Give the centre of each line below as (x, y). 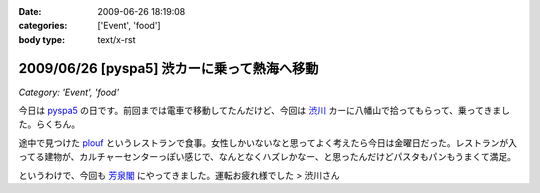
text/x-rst (116, 39)
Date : (30, 11)
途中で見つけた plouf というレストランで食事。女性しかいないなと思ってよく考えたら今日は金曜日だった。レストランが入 (268, 142)
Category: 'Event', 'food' (69, 92)
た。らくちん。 (49, 124)
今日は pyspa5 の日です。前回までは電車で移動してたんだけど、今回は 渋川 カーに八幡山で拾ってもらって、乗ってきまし (264, 111)
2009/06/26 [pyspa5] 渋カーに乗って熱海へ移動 (168, 68)
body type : (41, 39)
